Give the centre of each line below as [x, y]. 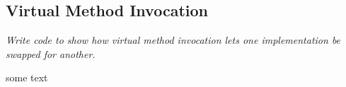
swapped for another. [51, 53]
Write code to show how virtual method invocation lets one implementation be [173, 40]
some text [27, 77]
